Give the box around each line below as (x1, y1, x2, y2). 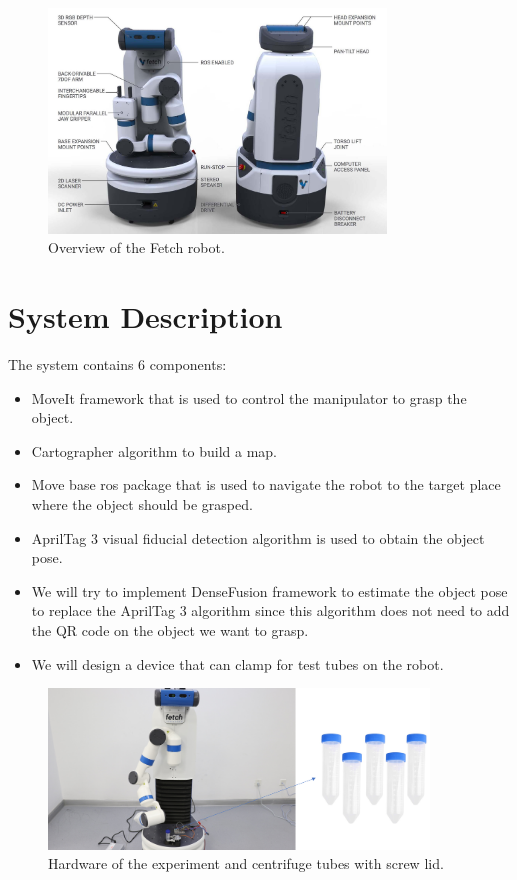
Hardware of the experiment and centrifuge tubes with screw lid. (48, 853, 444, 874)
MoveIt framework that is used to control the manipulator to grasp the (31, 387, 467, 408)
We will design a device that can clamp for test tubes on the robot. (31, 653, 444, 674)
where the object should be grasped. (31, 494, 253, 515)
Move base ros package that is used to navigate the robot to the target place (31, 474, 501, 495)
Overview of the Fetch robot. (48, 237, 225, 258)
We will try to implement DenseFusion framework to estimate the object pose (31, 580, 508, 601)
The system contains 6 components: (8, 354, 227, 375)
